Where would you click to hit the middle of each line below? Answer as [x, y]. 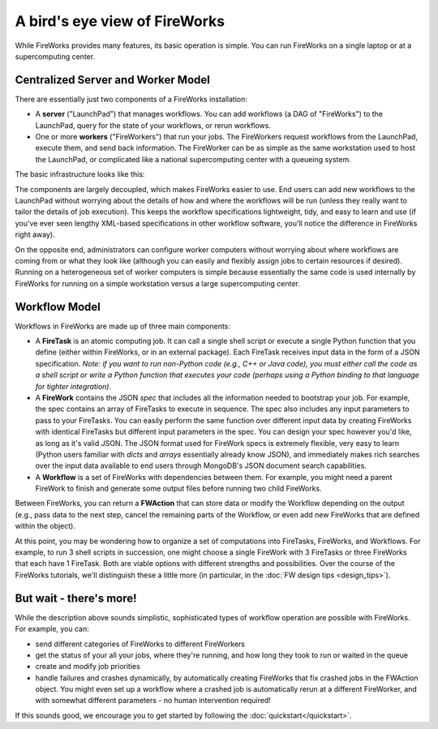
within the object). [45, 526]
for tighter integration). [73, 386]
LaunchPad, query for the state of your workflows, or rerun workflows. [153, 125]
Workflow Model [58, 307]
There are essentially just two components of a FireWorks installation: [131, 99]
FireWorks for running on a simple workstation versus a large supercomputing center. [157, 283]
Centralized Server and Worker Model [112, 80]
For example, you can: [52, 629]
